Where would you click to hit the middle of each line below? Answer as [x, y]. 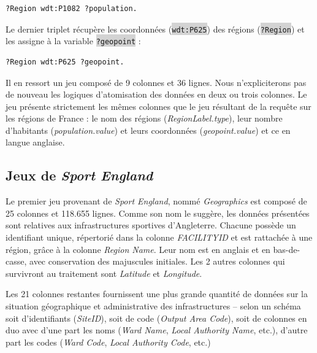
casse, [16, 261]
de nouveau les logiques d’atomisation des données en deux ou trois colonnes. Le [156, 94]
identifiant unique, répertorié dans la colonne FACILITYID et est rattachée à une [159, 237]
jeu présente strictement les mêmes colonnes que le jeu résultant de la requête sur [158, 106]
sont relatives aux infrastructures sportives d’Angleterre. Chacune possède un [151, 225]
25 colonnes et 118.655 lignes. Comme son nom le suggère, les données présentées [158, 213]
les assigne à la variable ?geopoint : [73, 41]
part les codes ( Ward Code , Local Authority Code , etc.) [108, 342]
